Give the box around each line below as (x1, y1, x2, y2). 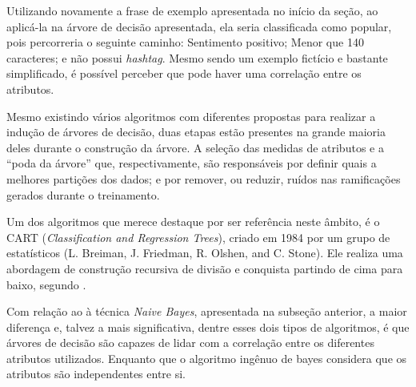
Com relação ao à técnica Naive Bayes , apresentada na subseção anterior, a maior (6, 303, 407, 320)
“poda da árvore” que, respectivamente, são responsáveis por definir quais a (6, 155, 377, 171)
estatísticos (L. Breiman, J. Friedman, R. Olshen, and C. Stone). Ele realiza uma (6, 244, 403, 261)
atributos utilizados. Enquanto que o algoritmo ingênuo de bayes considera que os (6, 349, 407, 366)
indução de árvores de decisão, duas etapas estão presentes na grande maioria (6, 123, 386, 140)
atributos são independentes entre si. (6, 365, 186, 382)
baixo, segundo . (6, 276, 86, 292)
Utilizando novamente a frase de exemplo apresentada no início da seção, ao (6, 2, 378, 18)
